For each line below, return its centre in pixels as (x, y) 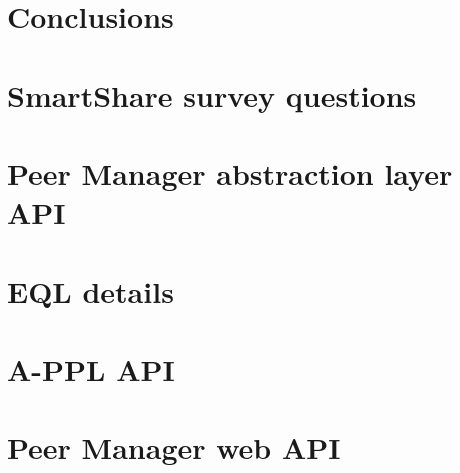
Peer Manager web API (174, 447)
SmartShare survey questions (212, 94)
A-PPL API (91, 368)
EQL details (90, 290)
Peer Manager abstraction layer (230, 172)
